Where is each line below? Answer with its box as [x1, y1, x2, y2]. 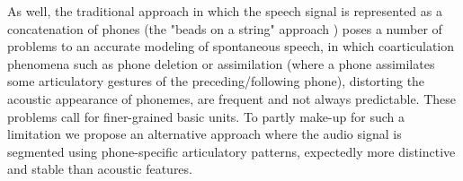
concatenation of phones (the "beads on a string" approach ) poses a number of [7, 19, 442, 38]
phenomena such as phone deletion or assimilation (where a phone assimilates [7, 54, 435, 73]
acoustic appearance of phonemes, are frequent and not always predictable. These [7, 89, 456, 108]
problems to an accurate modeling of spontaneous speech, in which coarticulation [7, 37, 455, 56]
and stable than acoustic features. [7, 159, 192, 178]
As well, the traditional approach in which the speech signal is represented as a [7, 2, 442, 20]
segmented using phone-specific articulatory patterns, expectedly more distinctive [7, 142, 456, 160]
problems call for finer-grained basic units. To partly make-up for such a [7, 107, 405, 125]
